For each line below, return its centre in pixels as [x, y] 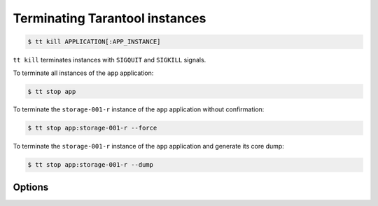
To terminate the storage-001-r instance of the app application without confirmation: [139, 109]
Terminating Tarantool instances [110, 18]
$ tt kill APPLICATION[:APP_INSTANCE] [94, 42]
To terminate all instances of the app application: [83, 73]
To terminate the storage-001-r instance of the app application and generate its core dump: [149, 146]
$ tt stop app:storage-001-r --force [92, 128]
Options [31, 187]
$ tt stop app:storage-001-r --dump [91, 165]
